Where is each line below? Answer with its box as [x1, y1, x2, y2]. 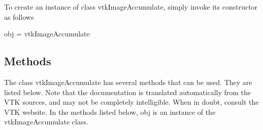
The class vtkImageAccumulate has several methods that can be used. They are [4, 76, 252, 87]
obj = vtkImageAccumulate [4, 28, 90, 39]
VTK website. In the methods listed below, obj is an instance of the [4, 106, 216, 117]
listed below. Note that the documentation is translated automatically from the [4, 86, 251, 97]
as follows [4, 11, 34, 22]
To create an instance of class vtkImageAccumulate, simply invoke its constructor [4, 2, 258, 12]
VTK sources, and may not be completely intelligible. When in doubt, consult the [4, 97, 259, 107]
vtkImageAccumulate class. [4, 116, 88, 127]
